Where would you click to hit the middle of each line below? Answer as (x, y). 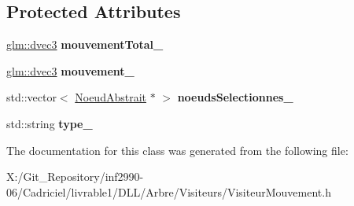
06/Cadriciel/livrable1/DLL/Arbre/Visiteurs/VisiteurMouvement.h (169, 191)
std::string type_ (50, 123)
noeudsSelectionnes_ (235, 97)
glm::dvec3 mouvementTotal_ (85, 44)
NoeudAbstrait (111, 97)
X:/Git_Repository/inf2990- (75, 177)
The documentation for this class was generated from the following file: (177, 150)
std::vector (31, 97)
